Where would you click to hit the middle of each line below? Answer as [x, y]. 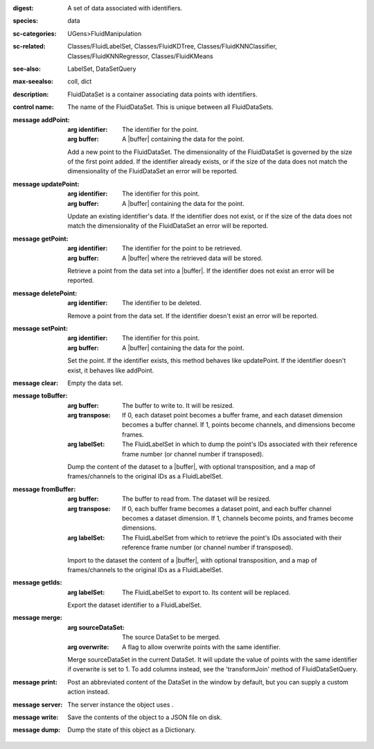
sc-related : [29, 46]
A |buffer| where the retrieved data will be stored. [193, 258]
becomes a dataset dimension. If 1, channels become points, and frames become [238, 518]
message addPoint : [42, 120]
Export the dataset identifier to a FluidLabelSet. [135, 605]
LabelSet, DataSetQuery [102, 69]
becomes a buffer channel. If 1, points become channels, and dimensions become [239, 425]
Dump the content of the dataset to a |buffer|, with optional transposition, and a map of [192, 467]
